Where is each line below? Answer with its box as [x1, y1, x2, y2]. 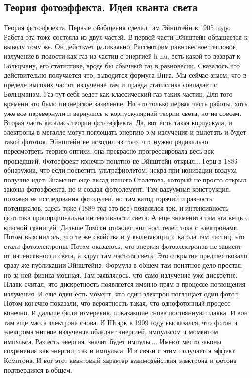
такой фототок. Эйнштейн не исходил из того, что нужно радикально [4, 136, 208, 147]
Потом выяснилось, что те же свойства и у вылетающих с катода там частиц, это [4, 231, 244, 242]
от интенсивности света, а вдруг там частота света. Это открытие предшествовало [4, 250, 248, 261]
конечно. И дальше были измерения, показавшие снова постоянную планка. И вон [4, 308, 248, 318]
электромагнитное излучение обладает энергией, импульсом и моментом [4, 327, 218, 337]
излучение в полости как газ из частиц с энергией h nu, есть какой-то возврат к [4, 50, 240, 61]
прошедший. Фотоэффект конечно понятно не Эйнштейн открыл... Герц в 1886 [4, 155, 238, 165]
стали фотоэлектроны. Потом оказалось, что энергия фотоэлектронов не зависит [4, 241, 241, 251]
